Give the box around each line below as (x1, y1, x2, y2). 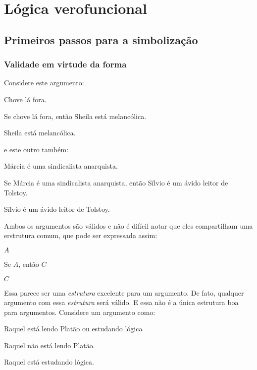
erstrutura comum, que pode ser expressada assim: (4, 230, 157, 241)
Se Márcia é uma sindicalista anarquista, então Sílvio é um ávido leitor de (4, 177, 228, 187)
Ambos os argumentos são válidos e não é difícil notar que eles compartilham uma (4, 220, 253, 231)
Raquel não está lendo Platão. (4, 340, 95, 350)
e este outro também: (4, 144, 68, 154)
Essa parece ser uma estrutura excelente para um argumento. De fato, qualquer (4, 287, 244, 298)
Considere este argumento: (4, 77, 84, 88)
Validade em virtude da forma (4, 58, 127, 70)
